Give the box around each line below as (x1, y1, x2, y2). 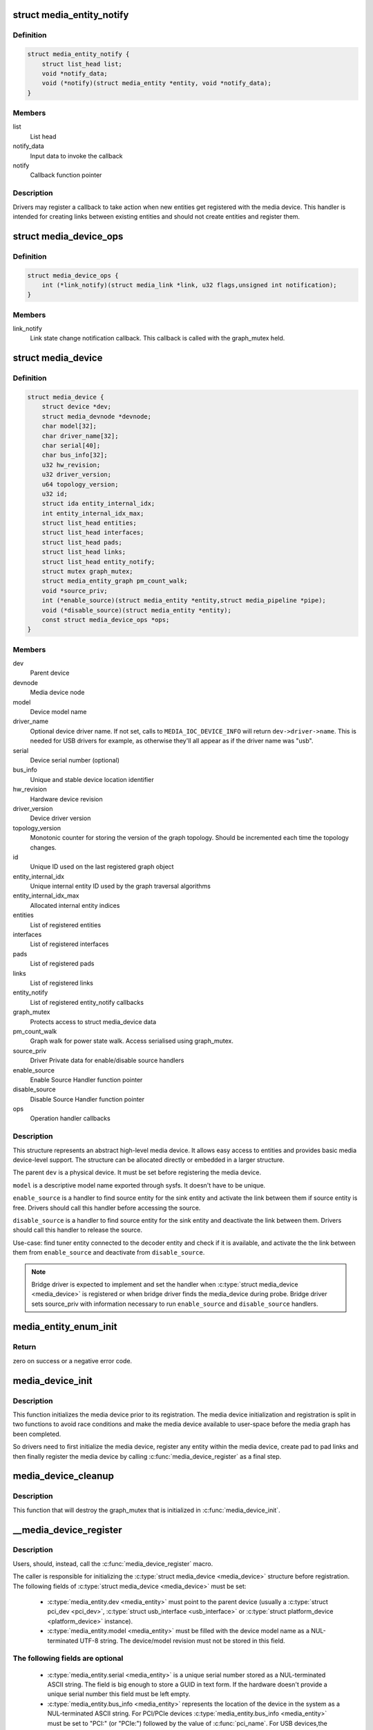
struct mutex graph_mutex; (41, 567, 134, 576)
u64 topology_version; (41, 480, 119, 488)
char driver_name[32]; (41, 432, 119, 439)
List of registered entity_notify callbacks (30, 998, 144, 1006)
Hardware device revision (30, 794, 103, 803)
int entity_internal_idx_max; (41, 509, 144, 517)
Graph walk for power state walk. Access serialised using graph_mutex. (30, 1037, 234, 1045)
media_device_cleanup (12, 1470, 114, 1482)
